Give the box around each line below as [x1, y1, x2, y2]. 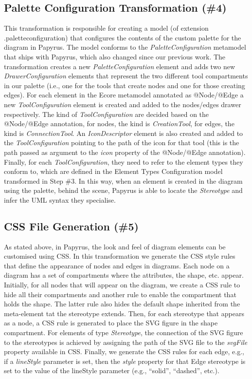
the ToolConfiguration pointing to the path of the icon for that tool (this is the [4, 137, 239, 148]
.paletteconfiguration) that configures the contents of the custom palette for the [4, 32, 241, 42]
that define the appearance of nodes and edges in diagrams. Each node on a [4, 260, 230, 270]
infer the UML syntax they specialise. [4, 194, 116, 205]
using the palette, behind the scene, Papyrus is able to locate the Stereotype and [4, 185, 243, 195]
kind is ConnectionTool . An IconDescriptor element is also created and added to [4, 128, 243, 138]
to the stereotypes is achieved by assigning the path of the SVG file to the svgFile [4, 337, 248, 347]
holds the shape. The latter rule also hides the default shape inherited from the [4, 299, 240, 309]
